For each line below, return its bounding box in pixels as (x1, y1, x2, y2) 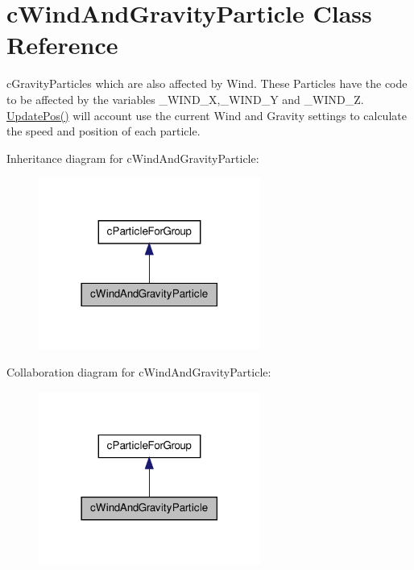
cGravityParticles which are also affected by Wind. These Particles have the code (6, 75, 408, 92)
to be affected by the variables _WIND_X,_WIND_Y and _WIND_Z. (6, 90, 364, 107)
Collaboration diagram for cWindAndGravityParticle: (6, 364, 271, 381)
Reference (6, 28, 118, 61)
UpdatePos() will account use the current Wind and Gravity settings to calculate (6, 106, 407, 123)
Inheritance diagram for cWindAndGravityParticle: (6, 149, 259, 166)
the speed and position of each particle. (6, 123, 201, 139)
